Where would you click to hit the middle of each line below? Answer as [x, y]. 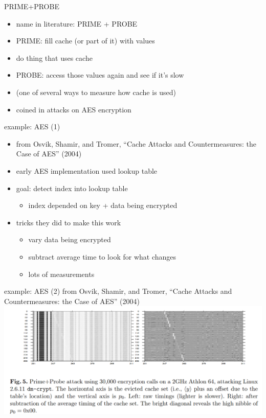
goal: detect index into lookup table [72, 188]
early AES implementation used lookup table [87, 170]
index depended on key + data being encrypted [103, 205]
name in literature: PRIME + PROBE [77, 23]
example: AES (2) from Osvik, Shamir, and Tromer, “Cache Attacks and [118, 291]
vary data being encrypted [70, 239]
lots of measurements [61, 274]
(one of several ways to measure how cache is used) [96, 92]
